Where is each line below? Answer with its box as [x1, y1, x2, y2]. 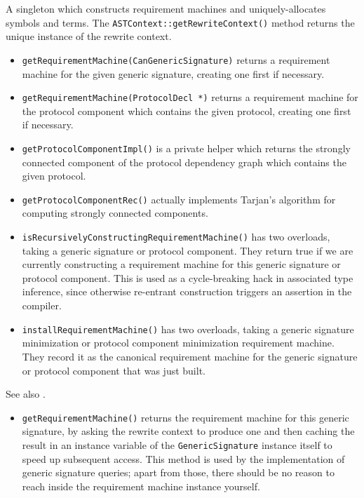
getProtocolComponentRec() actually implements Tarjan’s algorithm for [22, 191, 336, 206]
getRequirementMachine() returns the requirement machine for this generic [22, 410, 349, 424]
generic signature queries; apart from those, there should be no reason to [22, 465, 335, 480]
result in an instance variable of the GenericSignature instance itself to [22, 437, 332, 452]
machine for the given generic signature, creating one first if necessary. [22, 66, 325, 81]
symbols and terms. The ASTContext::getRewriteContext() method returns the [6, 15, 355, 29]
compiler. [22, 298, 62, 313]
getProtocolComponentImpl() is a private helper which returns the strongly [22, 140, 351, 155]
